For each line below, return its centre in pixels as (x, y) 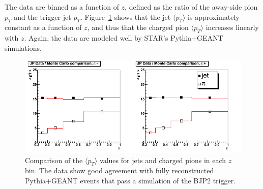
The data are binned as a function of (62, 7)
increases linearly (232, 27)
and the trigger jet (42, 17)
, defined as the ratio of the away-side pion (191, 7)
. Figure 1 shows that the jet (125, 17)
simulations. (23, 48)
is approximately (214, 17)
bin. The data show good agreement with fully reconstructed (120, 170)
